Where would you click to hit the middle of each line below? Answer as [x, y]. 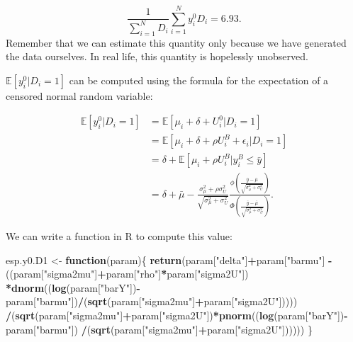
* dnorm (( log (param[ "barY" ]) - [73, 287]
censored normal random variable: [79, 95]
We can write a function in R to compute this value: [119, 236]
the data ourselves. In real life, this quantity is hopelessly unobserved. [157, 56]
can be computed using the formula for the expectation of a [199, 80]
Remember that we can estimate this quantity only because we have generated [176, 42]
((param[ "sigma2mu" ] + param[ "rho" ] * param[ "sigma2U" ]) [127, 274]
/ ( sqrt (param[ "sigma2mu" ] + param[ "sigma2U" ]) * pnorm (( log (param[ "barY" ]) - [177, 315]
